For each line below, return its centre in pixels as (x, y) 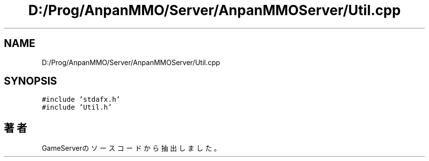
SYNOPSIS (31, 81)
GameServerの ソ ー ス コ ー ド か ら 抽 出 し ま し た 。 (131, 148)
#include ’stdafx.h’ (81, 100)
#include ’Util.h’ (77, 107)
